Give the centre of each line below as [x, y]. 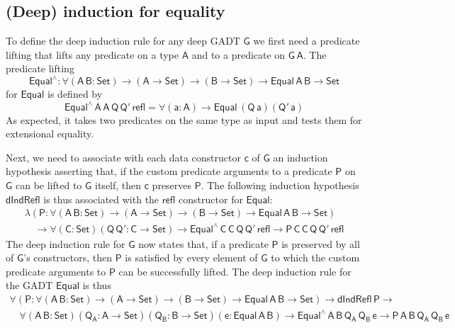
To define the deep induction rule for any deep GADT [123, 41]
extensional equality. [50, 134]
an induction [300, 157]
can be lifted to [49, 185]
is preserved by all [321, 243]
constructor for [211, 199]
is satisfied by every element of [191, 258]
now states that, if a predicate [203, 243]
